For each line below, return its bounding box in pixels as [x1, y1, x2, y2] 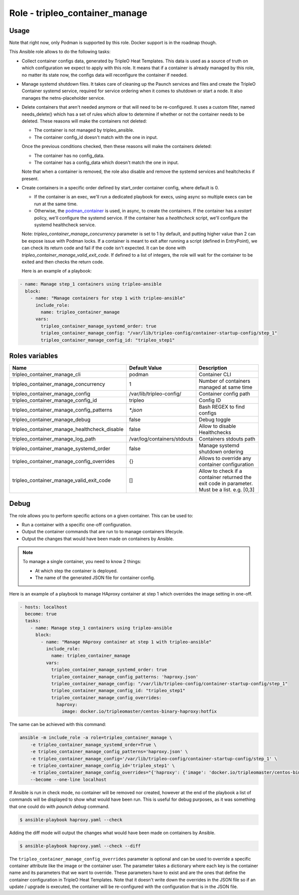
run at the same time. [34, 201, 78, 207]
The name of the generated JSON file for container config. [35, 575, 155, 581]
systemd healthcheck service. [34, 222, 96, 228]
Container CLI [198, 371, 231, 378]
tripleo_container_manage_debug [12, 416, 91, 423]
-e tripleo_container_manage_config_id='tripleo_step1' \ [30, 763, 175, 768]
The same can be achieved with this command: [9, 722, 107, 728]
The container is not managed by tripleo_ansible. [34, 127, 135, 133]
